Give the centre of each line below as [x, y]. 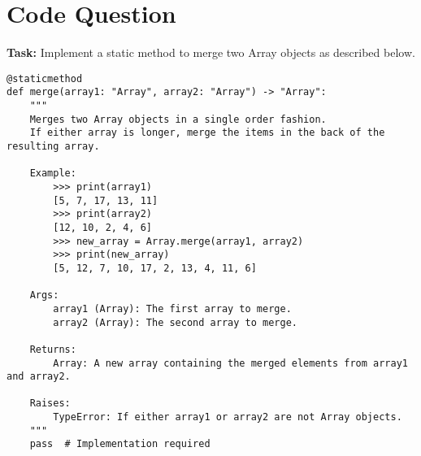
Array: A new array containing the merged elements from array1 [230, 363]
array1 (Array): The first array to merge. [172, 308]
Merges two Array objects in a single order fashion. [178, 119]
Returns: [53, 349]
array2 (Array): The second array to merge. [175, 322]
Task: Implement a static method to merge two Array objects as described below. [211, 52]
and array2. [39, 377]
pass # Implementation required [120, 444]
